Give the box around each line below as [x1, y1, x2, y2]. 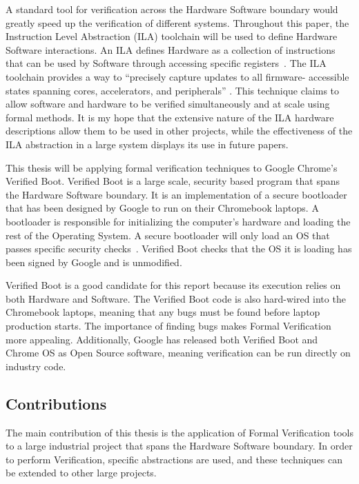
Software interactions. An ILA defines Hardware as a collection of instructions [6, 42, 336, 57]
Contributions [6, 392, 107, 414]
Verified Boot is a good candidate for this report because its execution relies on [6, 278, 341, 292]
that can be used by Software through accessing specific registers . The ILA [6, 56, 327, 70]
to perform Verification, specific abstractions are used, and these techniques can [6, 452, 342, 466]
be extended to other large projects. [6, 465, 157, 480]
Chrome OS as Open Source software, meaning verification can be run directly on [6, 345, 351, 360]
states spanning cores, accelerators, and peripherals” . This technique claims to [6, 83, 340, 97]
